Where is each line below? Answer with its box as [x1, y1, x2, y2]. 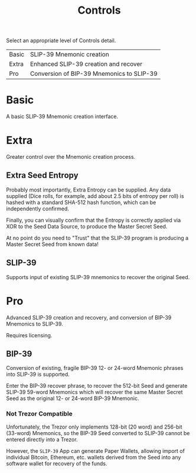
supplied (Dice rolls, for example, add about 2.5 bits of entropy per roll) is [6, 192, 184, 199]
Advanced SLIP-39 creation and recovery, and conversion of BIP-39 [6, 314, 172, 321]
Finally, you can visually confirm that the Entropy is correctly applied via [6, 216, 181, 223]
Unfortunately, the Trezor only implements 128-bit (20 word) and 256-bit [6, 423, 182, 430]
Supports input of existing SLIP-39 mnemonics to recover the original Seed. [6, 273, 190, 280]
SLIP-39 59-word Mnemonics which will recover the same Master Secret [6, 389, 183, 396]
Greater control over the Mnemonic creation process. [6, 154, 136, 161]
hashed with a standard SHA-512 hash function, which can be [6, 199, 156, 206]
